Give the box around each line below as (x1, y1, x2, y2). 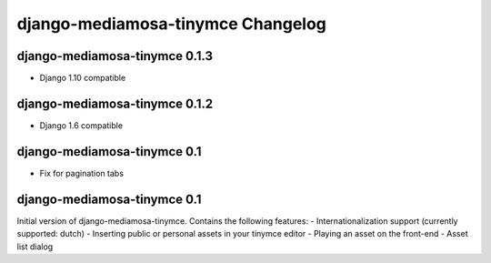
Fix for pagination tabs (39, 167, 125, 178)
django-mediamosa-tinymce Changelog (16, 14, 327, 34)
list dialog (16, 241, 54, 252)
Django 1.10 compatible (39, 73, 126, 84)
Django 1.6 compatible (39, 119, 123, 131)
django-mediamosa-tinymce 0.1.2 (16, 96, 214, 111)
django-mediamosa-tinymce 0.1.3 (16, 48, 214, 64)
